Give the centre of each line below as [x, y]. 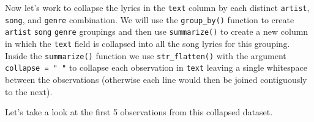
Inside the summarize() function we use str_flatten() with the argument [146, 55]
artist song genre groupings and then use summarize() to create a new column [157, 31]
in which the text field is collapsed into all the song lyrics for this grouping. [148, 43]
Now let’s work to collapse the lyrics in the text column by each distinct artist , [157, 7]
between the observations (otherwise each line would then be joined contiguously [156, 79]
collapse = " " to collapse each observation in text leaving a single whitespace [156, 67]
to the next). [29, 91]
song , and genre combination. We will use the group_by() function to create [150, 19]
